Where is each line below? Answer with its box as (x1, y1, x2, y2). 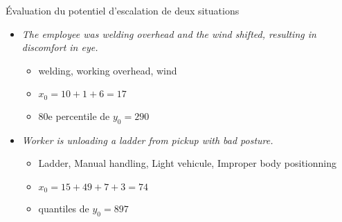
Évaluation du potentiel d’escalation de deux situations (6, 3, 240, 17)
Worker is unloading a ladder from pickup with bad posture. (21, 132, 273, 147)
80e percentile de (38, 108, 110, 123)
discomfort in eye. (21, 40, 98, 54)
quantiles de (38, 201, 89, 216)
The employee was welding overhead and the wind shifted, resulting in (21, 26, 316, 41)
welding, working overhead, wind (38, 63, 177, 77)
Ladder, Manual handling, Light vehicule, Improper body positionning (38, 156, 337, 170)
